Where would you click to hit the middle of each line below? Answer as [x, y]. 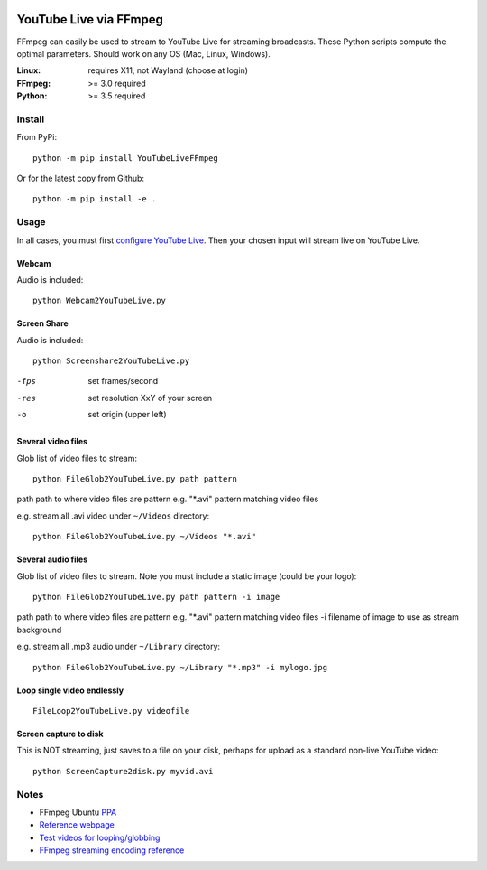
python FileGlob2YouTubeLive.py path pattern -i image [156, 597]
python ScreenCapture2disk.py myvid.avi [123, 771]
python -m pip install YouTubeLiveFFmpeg [125, 158]
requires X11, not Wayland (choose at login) [168, 70]
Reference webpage [77, 825]
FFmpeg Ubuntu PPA [78, 812]
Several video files [52, 442]
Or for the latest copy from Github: [80, 178]
